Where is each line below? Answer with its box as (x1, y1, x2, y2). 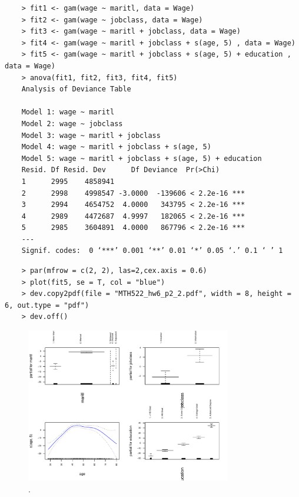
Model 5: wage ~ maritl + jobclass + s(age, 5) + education (21, 154, 262, 163)
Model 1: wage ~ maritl (21, 108, 115, 117)
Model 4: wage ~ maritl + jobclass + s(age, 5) (21, 143, 211, 152)
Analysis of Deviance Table (21, 85, 131, 94)
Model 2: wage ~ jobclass (21, 119, 123, 128)
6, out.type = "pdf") (5, 301, 89, 310)
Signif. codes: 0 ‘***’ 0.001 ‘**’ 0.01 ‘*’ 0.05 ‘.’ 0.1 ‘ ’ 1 (21, 246, 283, 255)
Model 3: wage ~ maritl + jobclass (21, 131, 161, 140)
